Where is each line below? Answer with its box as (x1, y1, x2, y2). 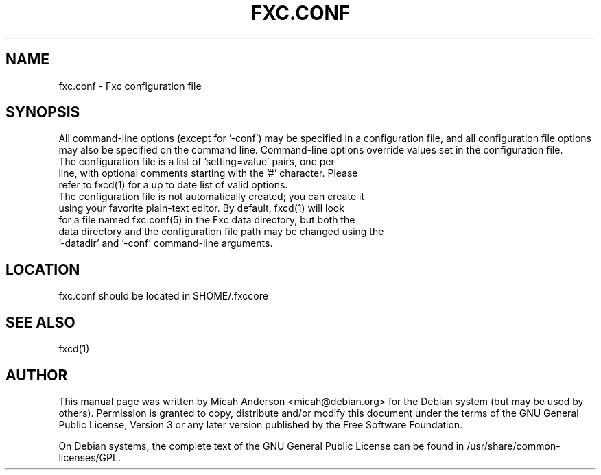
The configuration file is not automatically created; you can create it (58, 191, 364, 203)
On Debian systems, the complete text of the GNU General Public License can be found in (58, 439, 464, 452)
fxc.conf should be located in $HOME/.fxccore (58, 290, 268, 302)
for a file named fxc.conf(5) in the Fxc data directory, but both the (58, 214, 355, 226)
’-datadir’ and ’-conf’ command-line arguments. (58, 237, 273, 249)
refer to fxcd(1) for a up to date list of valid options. (58, 179, 288, 191)
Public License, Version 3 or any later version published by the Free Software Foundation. (58, 418, 463, 430)
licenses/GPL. (58, 451, 121, 463)
